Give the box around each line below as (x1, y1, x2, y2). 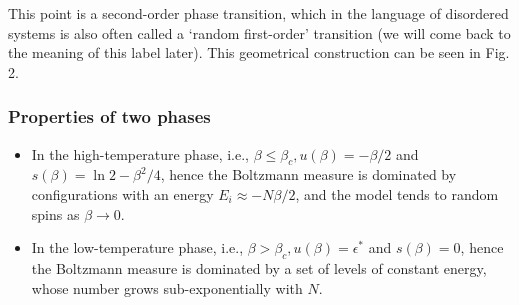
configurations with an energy (31, 183, 214, 204)
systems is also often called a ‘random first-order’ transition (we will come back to (8, 22, 511, 43)
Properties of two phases (8, 104, 211, 129)
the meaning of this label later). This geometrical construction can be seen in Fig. (8, 42, 510, 63)
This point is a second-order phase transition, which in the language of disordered (8, 3, 509, 23)
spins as (31, 203, 80, 224)
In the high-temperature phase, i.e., (31, 143, 249, 164)
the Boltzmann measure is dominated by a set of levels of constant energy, (31, 257, 487, 278)
